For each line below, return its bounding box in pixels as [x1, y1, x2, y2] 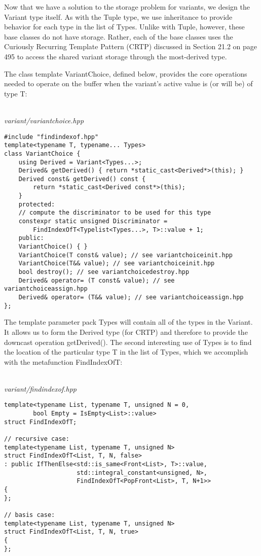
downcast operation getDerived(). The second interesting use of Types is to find [4, 336, 252, 347]
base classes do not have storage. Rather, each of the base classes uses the [4, 31, 233, 42]
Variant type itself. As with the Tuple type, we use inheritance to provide [4, 11, 233, 22]
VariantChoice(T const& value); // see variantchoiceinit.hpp [18, 251, 233, 259]
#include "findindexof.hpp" [4, 133, 99, 141]
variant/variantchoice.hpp [4, 115, 84, 125]
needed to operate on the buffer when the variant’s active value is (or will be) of [4, 78, 253, 89]
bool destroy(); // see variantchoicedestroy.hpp [18, 268, 190, 276]
